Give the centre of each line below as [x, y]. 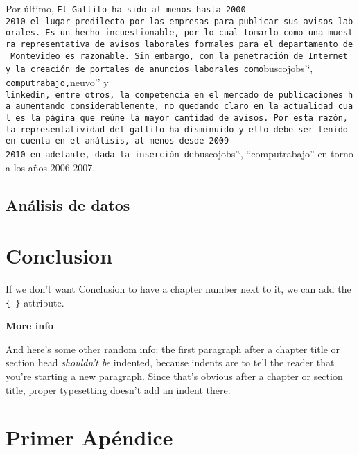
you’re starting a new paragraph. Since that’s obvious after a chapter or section [174, 376]
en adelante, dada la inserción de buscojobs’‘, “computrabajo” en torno [192, 153]
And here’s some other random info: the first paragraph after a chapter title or [173, 349]
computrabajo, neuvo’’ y [57, 81]
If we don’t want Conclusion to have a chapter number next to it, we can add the [178, 289]
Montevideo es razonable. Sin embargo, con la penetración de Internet [179, 56]
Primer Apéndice [89, 437]
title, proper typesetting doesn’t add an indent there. [118, 389]
